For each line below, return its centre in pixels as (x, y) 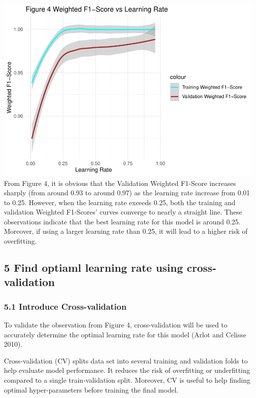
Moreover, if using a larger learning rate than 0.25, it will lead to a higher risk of (126, 231)
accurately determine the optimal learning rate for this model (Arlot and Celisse (125, 334)
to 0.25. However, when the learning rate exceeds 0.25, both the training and (120, 202)
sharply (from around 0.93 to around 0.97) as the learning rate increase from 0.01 (127, 193)
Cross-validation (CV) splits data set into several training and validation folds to (126, 360)
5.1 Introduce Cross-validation (65, 306)
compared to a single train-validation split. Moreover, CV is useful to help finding (127, 380)
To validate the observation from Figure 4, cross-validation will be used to (116, 325)
